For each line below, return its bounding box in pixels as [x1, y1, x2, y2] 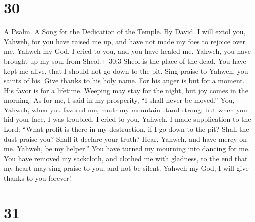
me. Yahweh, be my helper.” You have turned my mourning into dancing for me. [4, 143, 250, 154]
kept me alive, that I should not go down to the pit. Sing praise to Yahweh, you [4, 65, 248, 76]
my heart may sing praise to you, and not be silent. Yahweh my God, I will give [4, 163, 249, 173]
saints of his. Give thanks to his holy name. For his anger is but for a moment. [4, 75, 245, 86]
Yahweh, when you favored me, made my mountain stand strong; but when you [4, 104, 247, 114]
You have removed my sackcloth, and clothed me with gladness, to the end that [4, 153, 248, 163]
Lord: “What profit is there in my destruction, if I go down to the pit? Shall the [4, 124, 249, 134]
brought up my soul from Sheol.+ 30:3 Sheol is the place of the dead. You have [4, 55, 246, 66]
